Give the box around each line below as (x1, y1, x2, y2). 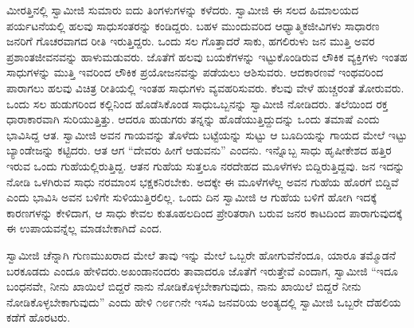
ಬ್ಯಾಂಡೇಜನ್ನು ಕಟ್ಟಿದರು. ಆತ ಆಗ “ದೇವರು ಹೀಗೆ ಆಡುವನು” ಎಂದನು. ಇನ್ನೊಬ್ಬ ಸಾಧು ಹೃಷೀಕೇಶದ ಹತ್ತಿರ (6, 142, 392, 158)
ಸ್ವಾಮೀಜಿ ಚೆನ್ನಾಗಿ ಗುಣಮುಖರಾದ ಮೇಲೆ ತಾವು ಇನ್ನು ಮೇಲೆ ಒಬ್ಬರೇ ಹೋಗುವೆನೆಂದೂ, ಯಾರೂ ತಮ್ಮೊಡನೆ (6, 246, 396, 263)
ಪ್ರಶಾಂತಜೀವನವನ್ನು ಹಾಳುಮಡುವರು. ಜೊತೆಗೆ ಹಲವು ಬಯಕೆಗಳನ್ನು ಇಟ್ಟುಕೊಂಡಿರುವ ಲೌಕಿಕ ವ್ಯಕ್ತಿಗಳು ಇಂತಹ (6, 48, 408, 64)
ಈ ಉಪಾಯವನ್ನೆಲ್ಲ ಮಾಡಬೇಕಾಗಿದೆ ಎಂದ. (6, 220, 162, 236)
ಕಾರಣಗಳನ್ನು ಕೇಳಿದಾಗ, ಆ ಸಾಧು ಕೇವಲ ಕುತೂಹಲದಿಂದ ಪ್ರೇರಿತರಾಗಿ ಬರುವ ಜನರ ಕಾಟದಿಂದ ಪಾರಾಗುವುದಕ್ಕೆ (6, 204, 403, 221)
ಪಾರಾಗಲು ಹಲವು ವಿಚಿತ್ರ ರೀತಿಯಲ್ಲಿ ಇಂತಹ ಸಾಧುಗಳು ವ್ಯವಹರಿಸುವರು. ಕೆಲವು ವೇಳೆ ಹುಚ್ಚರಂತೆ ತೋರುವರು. (6, 79, 404, 96)
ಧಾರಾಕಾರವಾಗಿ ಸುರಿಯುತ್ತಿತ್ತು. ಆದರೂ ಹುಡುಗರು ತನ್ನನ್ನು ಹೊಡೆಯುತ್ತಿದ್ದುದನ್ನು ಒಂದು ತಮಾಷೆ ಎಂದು (6, 111, 380, 127)
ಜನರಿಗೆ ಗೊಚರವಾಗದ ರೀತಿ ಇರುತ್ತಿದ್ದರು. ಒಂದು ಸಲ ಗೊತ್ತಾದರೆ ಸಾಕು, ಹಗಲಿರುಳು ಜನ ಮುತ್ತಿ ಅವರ (6, 33, 375, 49)
